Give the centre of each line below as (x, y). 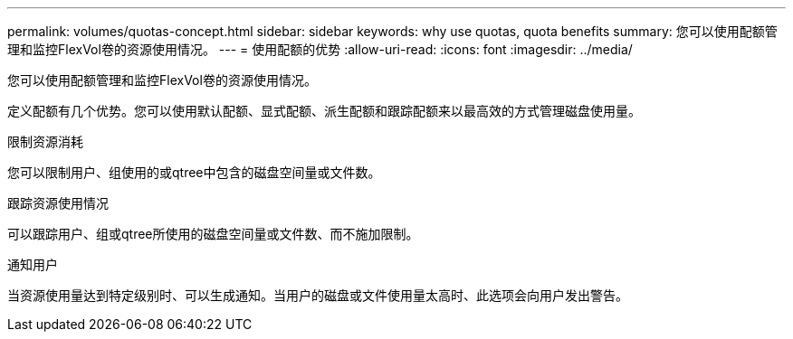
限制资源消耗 (45, 141)
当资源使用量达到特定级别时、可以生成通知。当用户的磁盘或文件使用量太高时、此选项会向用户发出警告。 (318, 295)
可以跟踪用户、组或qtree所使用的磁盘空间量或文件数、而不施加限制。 (213, 234)
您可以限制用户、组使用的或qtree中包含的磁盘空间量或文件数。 (194, 172)
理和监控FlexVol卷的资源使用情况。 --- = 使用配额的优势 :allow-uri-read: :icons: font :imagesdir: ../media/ (320, 49)
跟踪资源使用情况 (58, 203)
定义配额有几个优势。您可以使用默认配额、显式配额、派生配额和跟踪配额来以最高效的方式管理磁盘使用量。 (324, 111)
